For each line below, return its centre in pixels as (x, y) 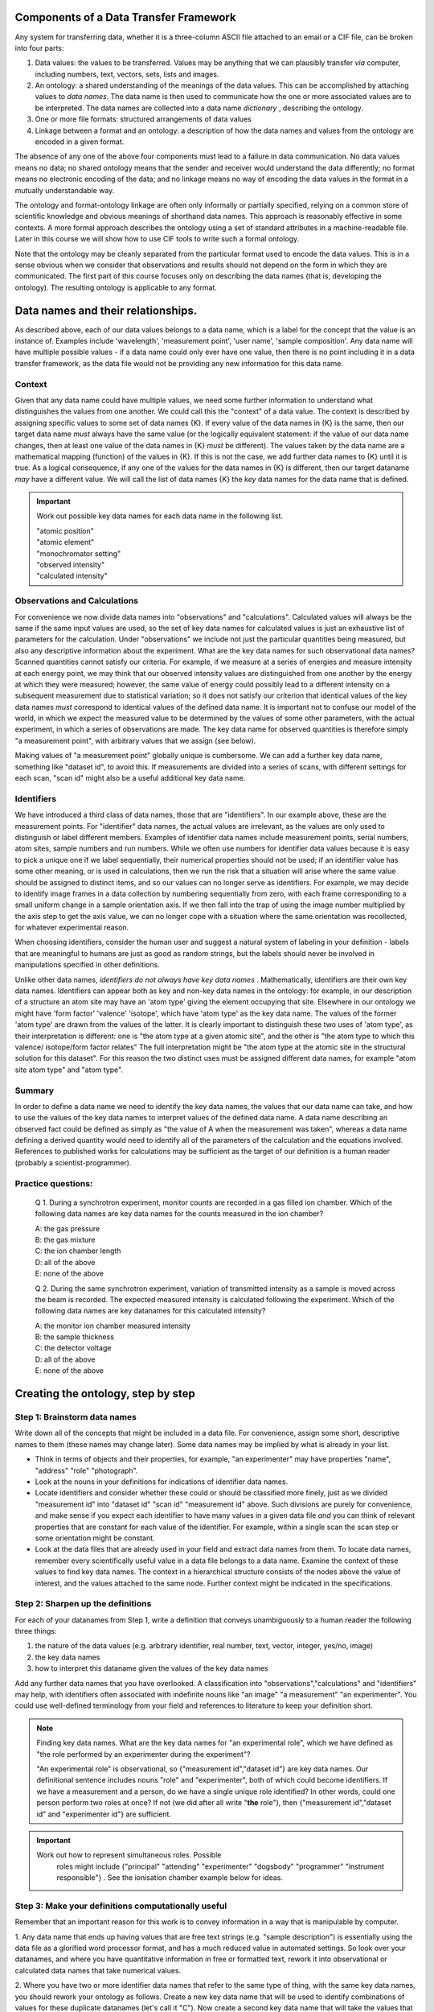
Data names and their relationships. (106, 310)
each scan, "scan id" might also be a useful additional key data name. (130, 778)
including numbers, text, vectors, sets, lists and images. (127, 74)
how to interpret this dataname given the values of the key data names (151, 1668)
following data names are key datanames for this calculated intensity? (150, 1311)
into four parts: (39, 47)
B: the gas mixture (65, 1239)
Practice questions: (54, 1183)
